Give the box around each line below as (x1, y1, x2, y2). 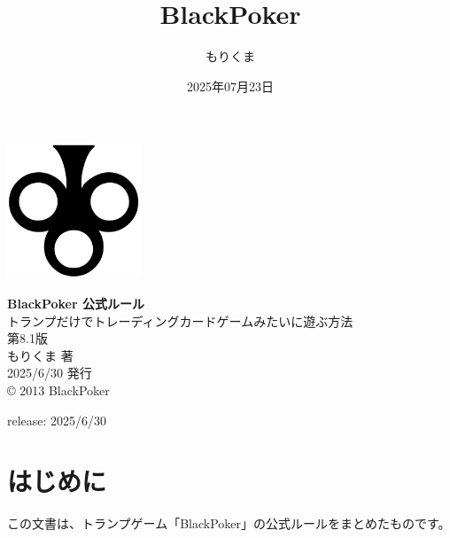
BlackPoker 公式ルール (7, 294, 144, 313)
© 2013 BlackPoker (7, 381, 110, 400)
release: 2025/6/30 (7, 410, 107, 429)
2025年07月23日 (187, 76, 274, 95)
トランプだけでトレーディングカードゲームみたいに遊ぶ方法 (7, 311, 353, 330)
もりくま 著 (7, 346, 74, 364)
